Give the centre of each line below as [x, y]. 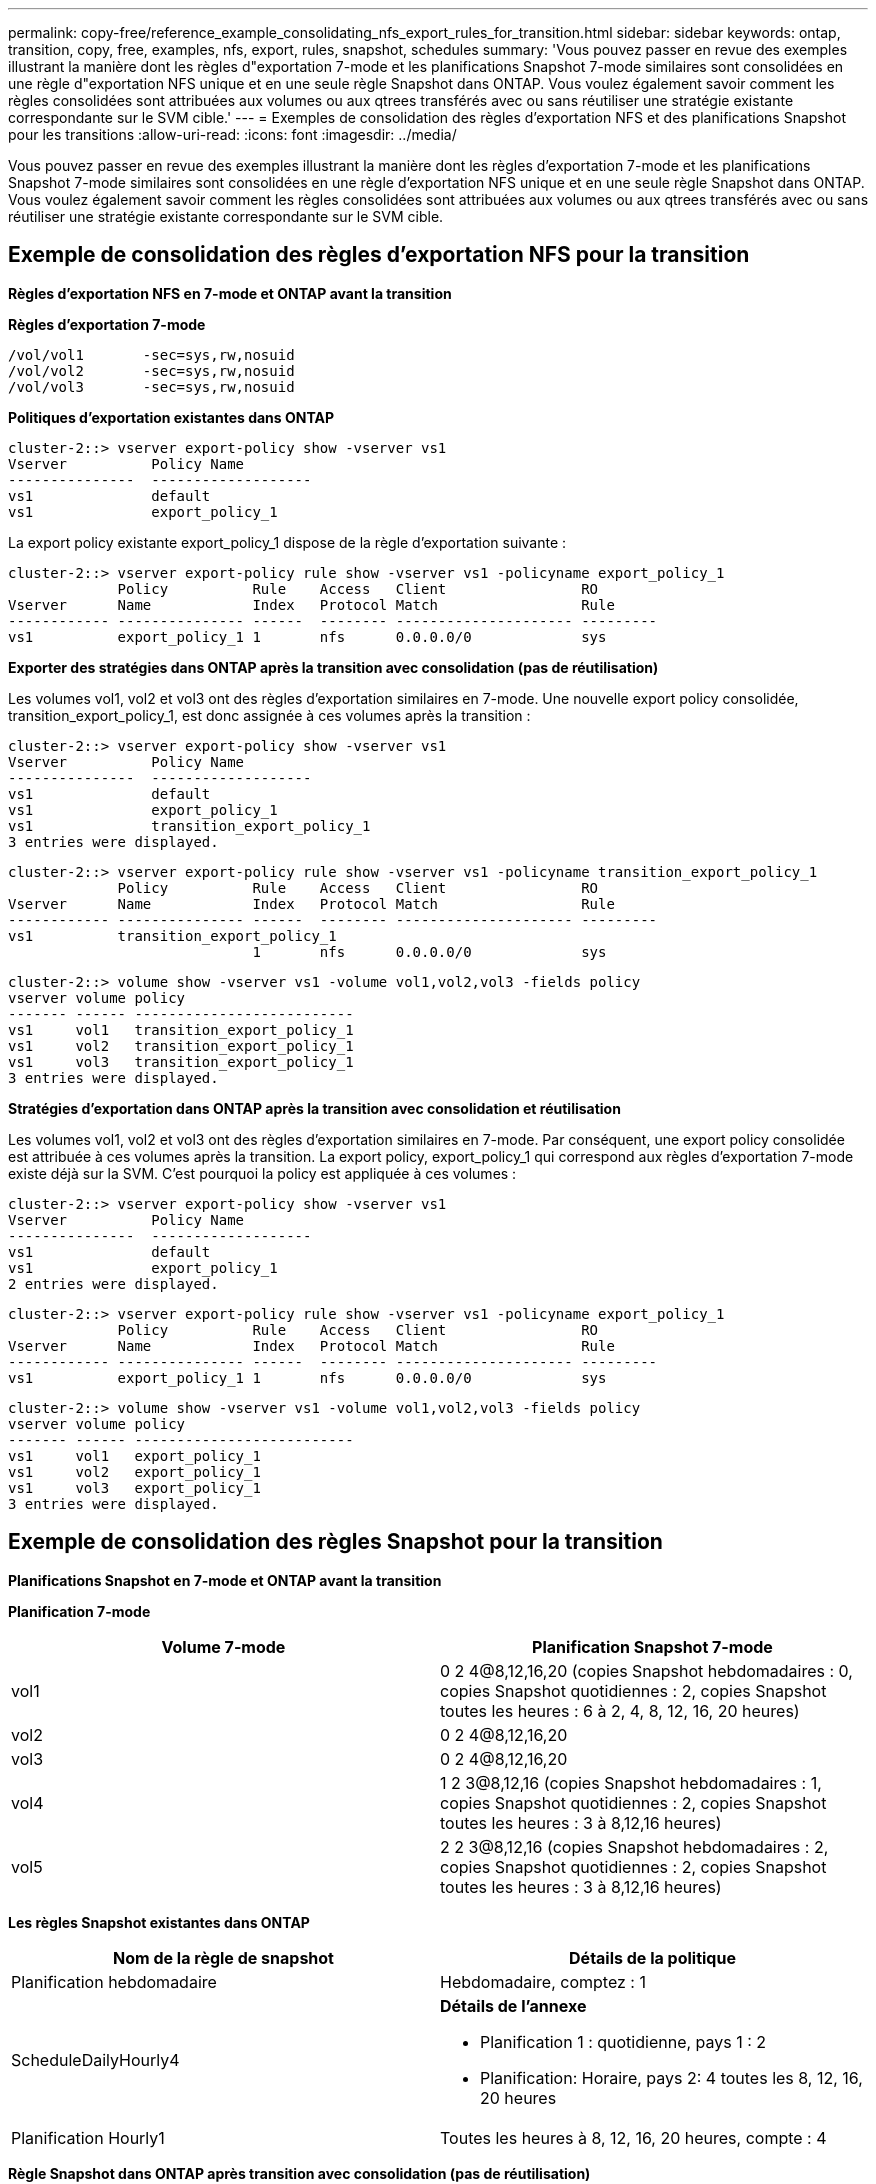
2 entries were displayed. [113, 1283]
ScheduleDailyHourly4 [95, 2059]
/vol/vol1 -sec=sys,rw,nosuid [151, 354]
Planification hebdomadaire [114, 1981]
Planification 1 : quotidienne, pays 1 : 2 [623, 2041]
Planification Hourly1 [88, 2137]
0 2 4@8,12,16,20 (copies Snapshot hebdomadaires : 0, [646, 1670]
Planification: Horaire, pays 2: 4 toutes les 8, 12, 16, [671, 2077]
